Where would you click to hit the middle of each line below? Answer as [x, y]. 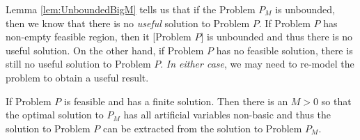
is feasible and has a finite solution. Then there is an [176, 101]
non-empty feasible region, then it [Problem [99, 37]
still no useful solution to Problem [78, 64]
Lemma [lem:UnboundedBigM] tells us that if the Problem [131, 9]
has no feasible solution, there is [284, 50]
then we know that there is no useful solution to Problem [128, 23]
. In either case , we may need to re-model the [257, 64]
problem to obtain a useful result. [77, 77]
